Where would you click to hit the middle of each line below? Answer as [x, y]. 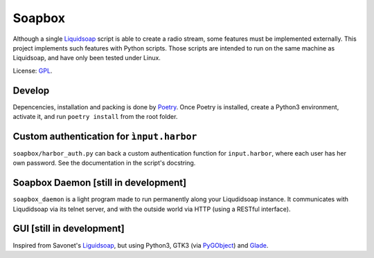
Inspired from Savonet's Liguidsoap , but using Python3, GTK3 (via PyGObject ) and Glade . [141, 245]
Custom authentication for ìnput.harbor [105, 136]
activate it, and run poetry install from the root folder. [95, 117]
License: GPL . [33, 71]
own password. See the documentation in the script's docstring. [104, 163]
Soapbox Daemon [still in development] [100, 183]
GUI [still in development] [69, 229]
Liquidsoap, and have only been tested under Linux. [87, 58]
